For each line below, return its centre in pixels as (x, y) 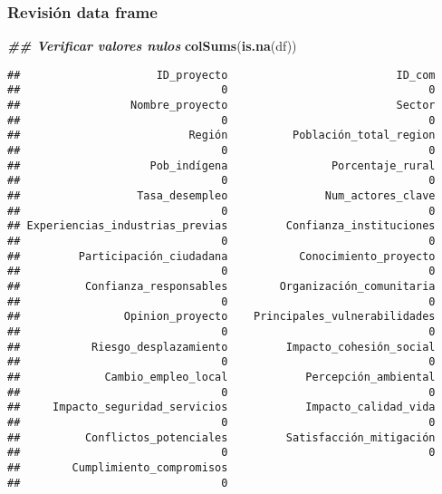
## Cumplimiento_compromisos (118, 467)
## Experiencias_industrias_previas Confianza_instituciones (221, 226)
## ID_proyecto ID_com (221, 75)
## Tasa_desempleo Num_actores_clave (221, 196)
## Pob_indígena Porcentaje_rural (221, 165)
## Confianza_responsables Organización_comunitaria (221, 286)
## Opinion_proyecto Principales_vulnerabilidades (221, 317)
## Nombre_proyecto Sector (221, 106)
